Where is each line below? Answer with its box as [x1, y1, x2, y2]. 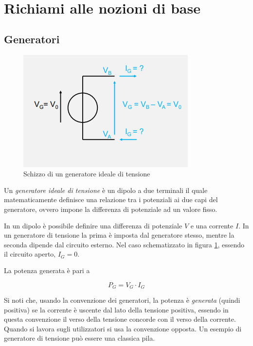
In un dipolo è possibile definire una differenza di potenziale [4, 220, 182, 230]
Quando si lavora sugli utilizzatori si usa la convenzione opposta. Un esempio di [4, 323, 242, 333]
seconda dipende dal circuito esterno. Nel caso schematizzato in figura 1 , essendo [4, 239, 245, 249]
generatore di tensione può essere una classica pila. [4, 333, 155, 343]
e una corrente [190, 220, 234, 230]
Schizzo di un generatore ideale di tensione [23, 169, 150, 179]
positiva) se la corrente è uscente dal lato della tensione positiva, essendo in [4, 304, 229, 314]
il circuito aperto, [4, 249, 56, 259]
